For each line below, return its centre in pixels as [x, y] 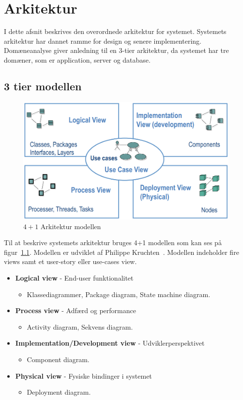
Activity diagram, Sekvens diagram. [80, 326]
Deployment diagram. [59, 392]
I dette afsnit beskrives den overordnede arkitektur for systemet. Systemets [115, 31]
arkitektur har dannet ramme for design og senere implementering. [103, 41]
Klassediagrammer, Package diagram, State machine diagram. [119, 294]
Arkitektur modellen [71, 226]
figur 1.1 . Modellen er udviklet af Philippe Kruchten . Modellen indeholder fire [121, 252]
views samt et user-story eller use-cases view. [70, 261]
